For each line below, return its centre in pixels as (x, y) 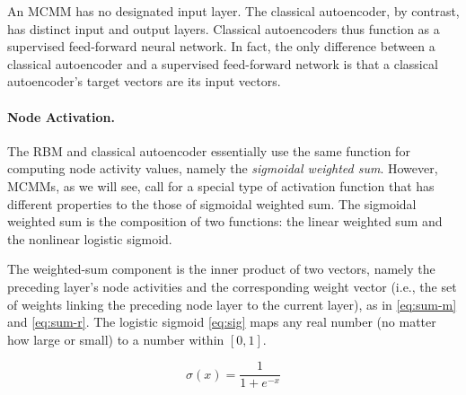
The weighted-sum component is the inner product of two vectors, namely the (221, 269)
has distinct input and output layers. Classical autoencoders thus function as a (224, 28)
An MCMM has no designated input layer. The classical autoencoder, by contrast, (233, 11)
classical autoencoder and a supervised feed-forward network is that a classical (223, 63)
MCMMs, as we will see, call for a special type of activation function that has (221, 185)
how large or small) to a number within (116, 339)
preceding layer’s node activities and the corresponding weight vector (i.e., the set (232, 286)
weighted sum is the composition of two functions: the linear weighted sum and (225, 221)
